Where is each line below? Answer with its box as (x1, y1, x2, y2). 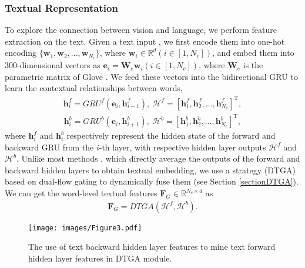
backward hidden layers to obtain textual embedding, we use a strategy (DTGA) (5, 163, 296, 176)
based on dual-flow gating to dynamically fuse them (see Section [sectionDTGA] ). (5, 175, 299, 187)
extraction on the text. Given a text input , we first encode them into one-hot (5, 35, 285, 47)
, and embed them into (212, 46, 294, 59)
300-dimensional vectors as (5, 59, 100, 71)
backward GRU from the (5, 140, 94, 153)
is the (243, 59, 263, 71)
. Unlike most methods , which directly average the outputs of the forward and (16, 152, 300, 165)
